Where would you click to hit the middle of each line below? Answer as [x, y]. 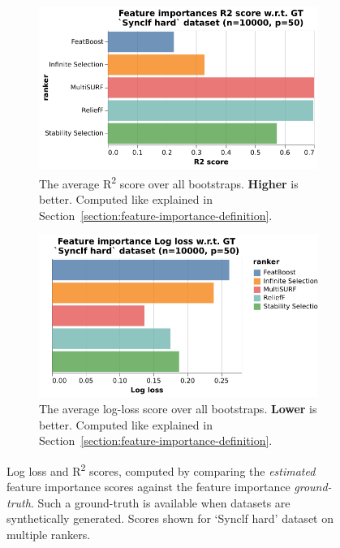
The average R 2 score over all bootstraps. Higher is [169, 182]
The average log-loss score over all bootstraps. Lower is [178, 408]
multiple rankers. [49, 534]
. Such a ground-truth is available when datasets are [160, 502]
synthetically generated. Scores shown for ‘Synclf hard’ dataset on [170, 518]
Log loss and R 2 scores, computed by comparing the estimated [161, 469]
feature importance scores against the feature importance [148, 486]
